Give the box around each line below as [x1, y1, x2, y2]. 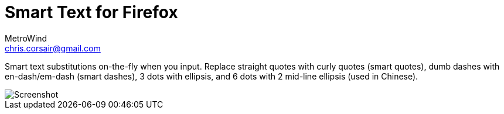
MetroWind [5, 33, 47, 43]
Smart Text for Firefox [5, 2, 178, 22]
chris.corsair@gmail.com [5, 43, 101, 53]
